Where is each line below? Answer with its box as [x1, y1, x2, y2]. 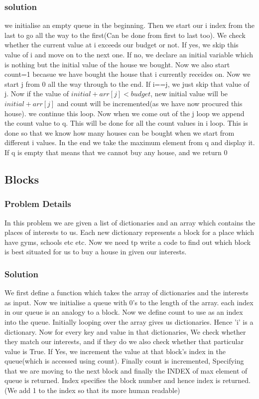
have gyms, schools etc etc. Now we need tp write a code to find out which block [4, 236, 251, 247]
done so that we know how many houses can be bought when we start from [4, 127, 235, 138]
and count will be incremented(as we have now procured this [57, 98, 243, 108]
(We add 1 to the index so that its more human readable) [4, 385, 180, 396]
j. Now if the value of [4, 88, 69, 99]
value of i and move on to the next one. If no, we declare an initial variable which [4, 49, 253, 59]
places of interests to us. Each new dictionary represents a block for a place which [4, 227, 254, 237]
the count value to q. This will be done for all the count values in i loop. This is [4, 118, 248, 128]
